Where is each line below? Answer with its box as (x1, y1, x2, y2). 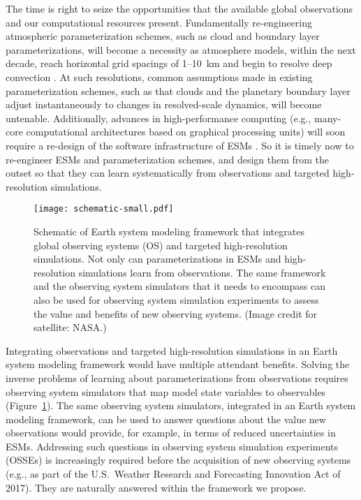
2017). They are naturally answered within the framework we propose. (6, 480, 307, 494)
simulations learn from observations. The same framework (78, 265, 326, 279)
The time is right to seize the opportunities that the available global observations (6, 1, 353, 15)
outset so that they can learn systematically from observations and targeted (6, 166, 330, 180)
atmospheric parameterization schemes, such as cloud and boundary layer (6, 29, 320, 43)
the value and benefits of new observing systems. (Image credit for (34, 306, 318, 321)
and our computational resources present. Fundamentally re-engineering (6, 15, 312, 29)
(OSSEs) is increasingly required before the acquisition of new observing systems (6, 453, 351, 467)
